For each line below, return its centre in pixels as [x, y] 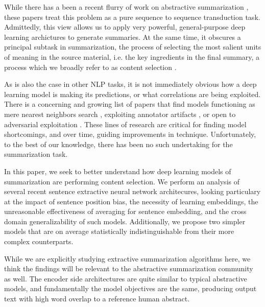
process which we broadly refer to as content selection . [90, 67]
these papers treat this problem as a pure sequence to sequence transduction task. [132, 17]
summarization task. [36, 154]
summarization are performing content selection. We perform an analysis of [122, 181]
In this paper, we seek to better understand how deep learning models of [118, 171]
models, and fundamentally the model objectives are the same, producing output [130, 288]
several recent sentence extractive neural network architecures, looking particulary [132, 191]
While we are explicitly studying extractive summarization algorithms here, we [127, 258]
